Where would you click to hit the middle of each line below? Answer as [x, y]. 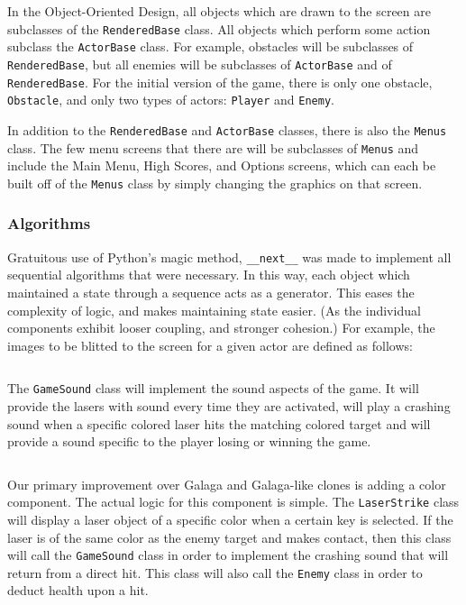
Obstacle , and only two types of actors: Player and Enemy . [171, 100]
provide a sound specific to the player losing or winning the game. [189, 441]
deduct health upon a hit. [78, 590]
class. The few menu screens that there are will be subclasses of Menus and [213, 147]
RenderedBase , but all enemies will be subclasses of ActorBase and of [200, 64]
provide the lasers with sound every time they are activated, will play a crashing [229, 405]
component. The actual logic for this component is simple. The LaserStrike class [233, 502]
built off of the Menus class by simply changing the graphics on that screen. [215, 183]
